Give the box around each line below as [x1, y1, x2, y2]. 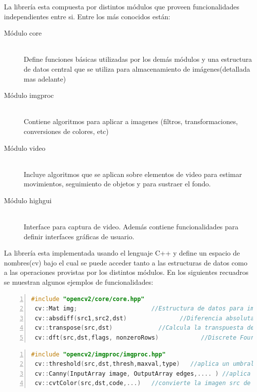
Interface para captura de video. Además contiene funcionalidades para [24, 221, 239, 232]
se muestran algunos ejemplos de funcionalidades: [4, 277, 153, 287]
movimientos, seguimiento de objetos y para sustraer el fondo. [24, 178, 211, 189]
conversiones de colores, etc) [24, 126, 109, 136]
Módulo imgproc [4, 90, 54, 100]
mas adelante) [24, 73, 66, 84]
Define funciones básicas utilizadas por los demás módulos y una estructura [24, 54, 252, 64]
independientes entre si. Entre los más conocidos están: [4, 11, 171, 21]
